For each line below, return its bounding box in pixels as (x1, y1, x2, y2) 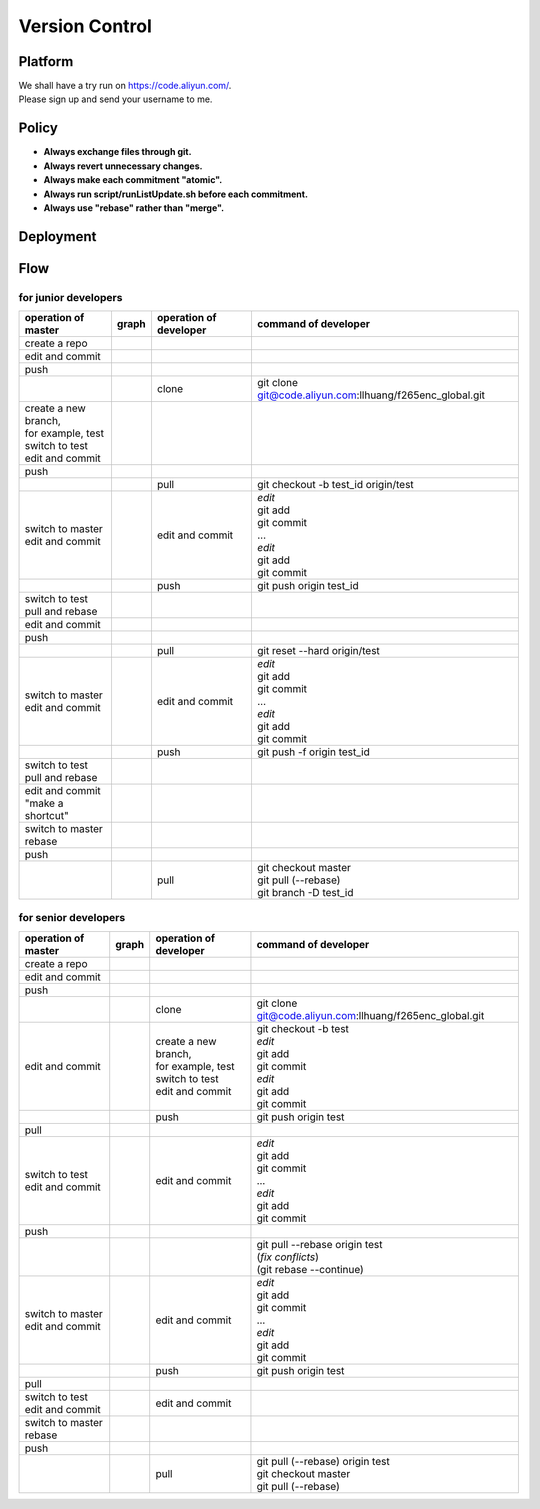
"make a (24, 796, 64, 810)
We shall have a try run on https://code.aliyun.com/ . (18, 80, 232, 92)
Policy (18, 120, 59, 137)
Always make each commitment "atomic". (43, 174, 223, 186)
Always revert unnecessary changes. (43, 160, 203, 172)
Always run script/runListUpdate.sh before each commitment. (43, 188, 309, 200)
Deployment (18, 228, 97, 245)
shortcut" (24, 809, 69, 823)
